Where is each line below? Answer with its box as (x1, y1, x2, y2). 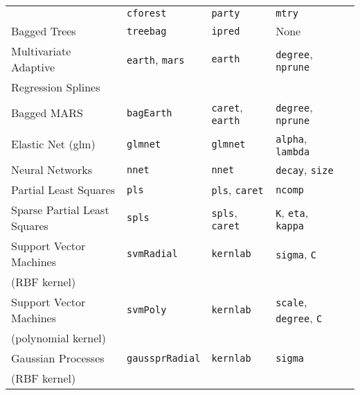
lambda (276, 146, 310, 157)
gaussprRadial (127, 352, 201, 364)
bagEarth (127, 107, 172, 119)
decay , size (276, 161, 334, 177)
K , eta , (276, 204, 309, 220)
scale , (276, 294, 307, 310)
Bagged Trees (11, 23, 76, 39)
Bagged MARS (11, 105, 84, 121)
